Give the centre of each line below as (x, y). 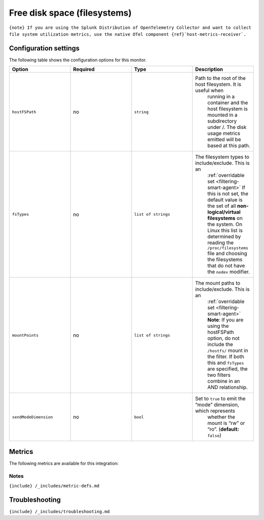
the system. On (225, 224)
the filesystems (225, 260)
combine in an (223, 381)
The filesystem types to (222, 157)
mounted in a (222, 115)
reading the (220, 243)
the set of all (221, 206)
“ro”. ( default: (223, 429)
